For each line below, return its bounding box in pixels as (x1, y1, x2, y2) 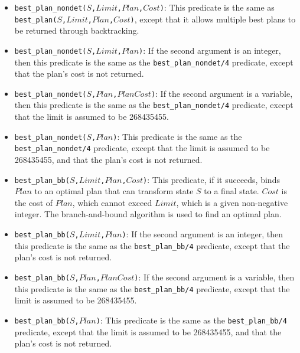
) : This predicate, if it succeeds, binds (143, 173, 280, 185)
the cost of (14, 196, 53, 208)
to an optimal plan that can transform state (34, 185, 194, 197)
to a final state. (204, 185, 259, 197)
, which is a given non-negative (176, 196, 288, 208)
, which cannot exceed (72, 196, 152, 208)
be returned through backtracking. (14, 24, 139, 37)
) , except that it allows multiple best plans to (130, 12, 296, 25)
